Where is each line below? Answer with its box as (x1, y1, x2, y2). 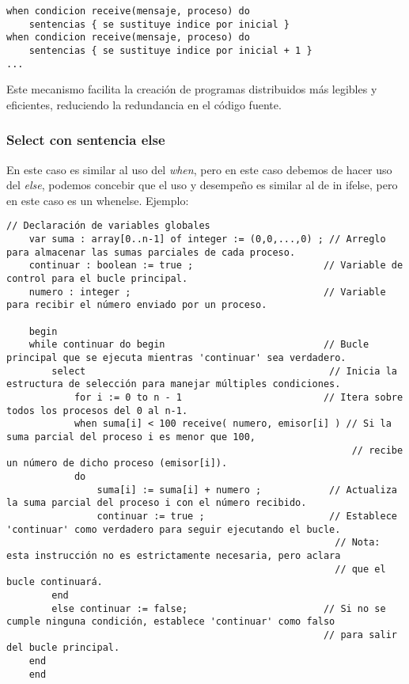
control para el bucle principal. (6, 273, 188, 285)
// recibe (351, 444, 403, 456)
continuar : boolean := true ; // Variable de (28, 260, 403, 272)
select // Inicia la (51, 365, 397, 377)
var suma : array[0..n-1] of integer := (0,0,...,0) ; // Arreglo (28, 234, 386, 245)
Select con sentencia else (6, 130, 165, 150)
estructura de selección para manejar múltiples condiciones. (6, 378, 341, 390)
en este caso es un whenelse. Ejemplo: (6, 192, 189, 208)
